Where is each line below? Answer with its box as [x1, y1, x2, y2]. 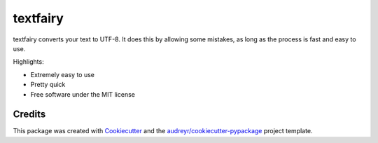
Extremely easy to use [30, 70, 94, 79]
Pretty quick [30, 81, 66, 89]
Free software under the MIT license [30, 90, 136, 98]
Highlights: [13, 57, 45, 66]
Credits [13, 109, 46, 121]
